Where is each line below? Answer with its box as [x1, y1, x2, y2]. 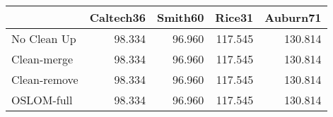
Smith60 [156, 9, 204, 25]
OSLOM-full [11, 92, 73, 108]
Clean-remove [11, 71, 78, 87]
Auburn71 [264, 9, 322, 25]
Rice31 [215, 9, 254, 25]
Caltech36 [89, 9, 146, 25]
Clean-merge [11, 51, 74, 67]
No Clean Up [11, 30, 76, 47]
